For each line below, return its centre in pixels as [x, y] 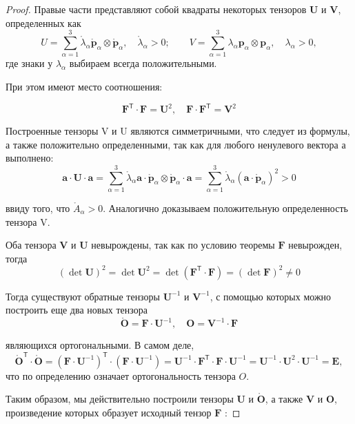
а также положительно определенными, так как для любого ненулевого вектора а [176, 144]
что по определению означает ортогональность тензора [121, 375]
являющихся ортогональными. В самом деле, [100, 345]
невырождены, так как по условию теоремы [183, 245]
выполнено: [30, 158]
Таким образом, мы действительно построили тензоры [120, 399]
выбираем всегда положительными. [143, 63]
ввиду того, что [38, 208]
